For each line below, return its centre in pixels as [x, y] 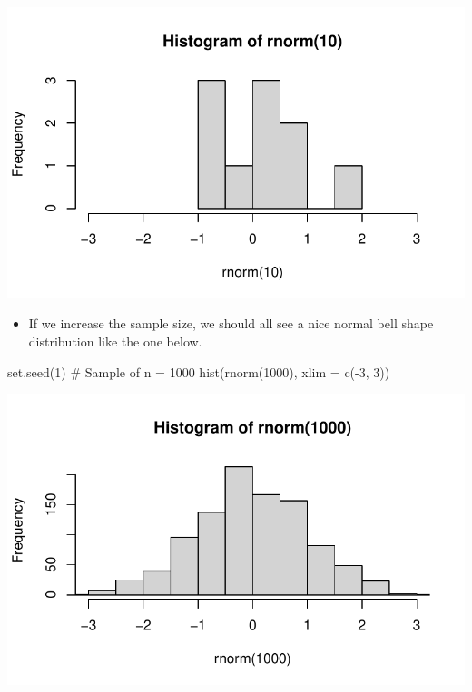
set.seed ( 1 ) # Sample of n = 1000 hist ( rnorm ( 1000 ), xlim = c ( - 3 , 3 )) [199, 371]
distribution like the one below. [115, 341]
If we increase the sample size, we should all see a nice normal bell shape [231, 323]
